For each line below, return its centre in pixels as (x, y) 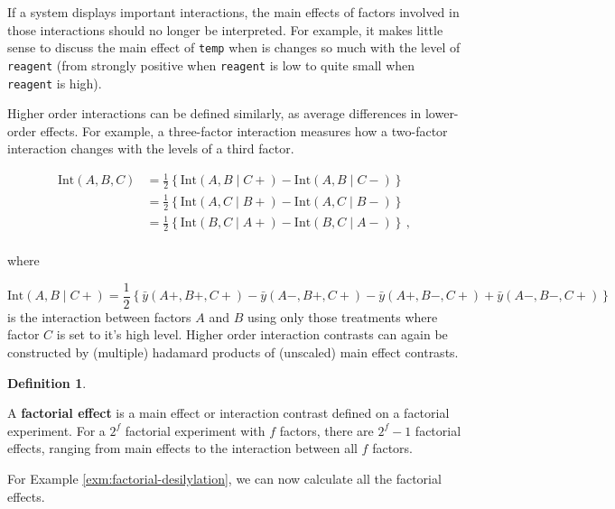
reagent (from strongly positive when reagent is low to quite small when (211, 65)
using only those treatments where (342, 316)
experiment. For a (56, 430)
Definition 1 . (47, 382)
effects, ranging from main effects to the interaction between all (182, 448)
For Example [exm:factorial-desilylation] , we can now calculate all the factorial (224, 478)
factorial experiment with (195, 430)
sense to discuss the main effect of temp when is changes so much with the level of (234, 47)
